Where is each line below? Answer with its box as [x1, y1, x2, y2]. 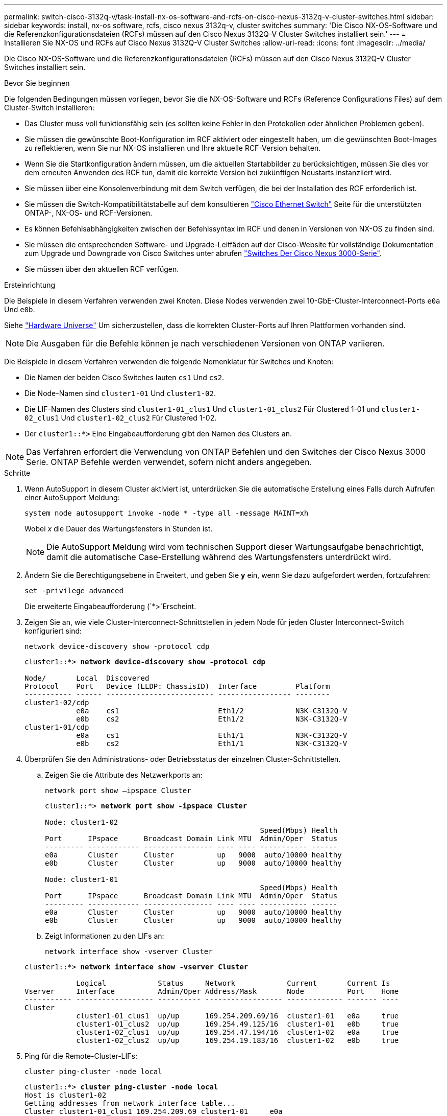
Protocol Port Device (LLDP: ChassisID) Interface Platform [24, 682, 330, 690]
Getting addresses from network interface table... [24, 1099, 236, 1107]
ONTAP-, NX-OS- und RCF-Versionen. [24, 208, 153, 217]
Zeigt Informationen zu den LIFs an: [45, 932, 164, 940]
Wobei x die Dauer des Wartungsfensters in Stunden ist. [24, 524, 213, 533]
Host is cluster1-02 [24, 1091, 107, 1099]
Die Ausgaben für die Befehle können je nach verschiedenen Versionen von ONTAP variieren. [26, 338, 385, 348]
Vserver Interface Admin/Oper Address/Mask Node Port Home [24, 987, 399, 995]
